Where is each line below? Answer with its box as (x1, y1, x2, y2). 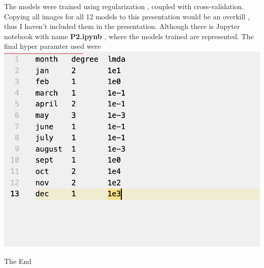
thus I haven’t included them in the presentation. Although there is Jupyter (4, 21, 240, 32)
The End (4, 255, 31, 266)
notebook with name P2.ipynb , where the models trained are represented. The (4, 31, 254, 41)
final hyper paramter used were (4, 41, 101, 51)
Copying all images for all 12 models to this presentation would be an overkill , (4, 11, 250, 21)
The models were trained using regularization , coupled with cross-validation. (4, 1, 244, 11)
